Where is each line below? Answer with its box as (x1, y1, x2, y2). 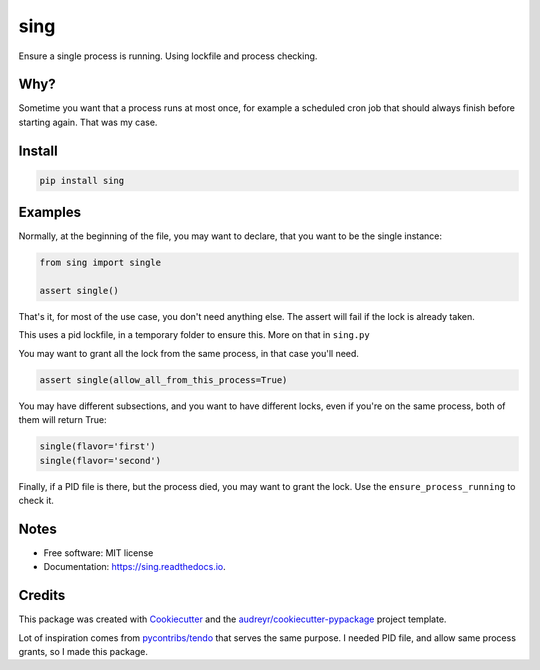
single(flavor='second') (39, 455, 162, 466)
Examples (18, 204, 82, 221)
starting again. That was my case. (18, 116, 158, 128)
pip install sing (39, 175, 125, 186)
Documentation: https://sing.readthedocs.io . (43, 561, 227, 573)
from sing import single (39, 257, 162, 269)
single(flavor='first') (39, 441, 157, 452)
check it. (18, 494, 55, 506)
